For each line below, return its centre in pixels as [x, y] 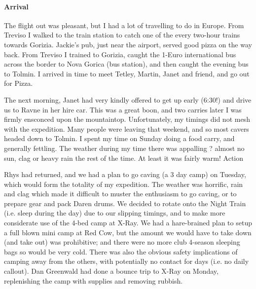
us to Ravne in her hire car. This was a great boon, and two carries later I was [123, 109]
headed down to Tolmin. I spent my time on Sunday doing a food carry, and [119, 138]
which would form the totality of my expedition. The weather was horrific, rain [124, 184]
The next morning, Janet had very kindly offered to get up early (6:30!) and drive [128, 99]
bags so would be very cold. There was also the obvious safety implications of [121, 251]
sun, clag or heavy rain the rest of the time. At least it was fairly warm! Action [124, 158]
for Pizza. [18, 83]
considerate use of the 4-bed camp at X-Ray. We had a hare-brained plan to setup [128, 223]
